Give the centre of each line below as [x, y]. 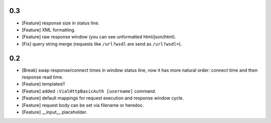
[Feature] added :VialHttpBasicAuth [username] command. [89, 91]
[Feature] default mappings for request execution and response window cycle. [103, 98]
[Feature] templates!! [43, 84]
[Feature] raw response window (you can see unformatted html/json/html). [99, 37]
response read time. [43, 77]
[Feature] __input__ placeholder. [55, 112]
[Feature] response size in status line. [61, 23]
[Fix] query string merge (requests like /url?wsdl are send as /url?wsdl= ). [102, 44]
